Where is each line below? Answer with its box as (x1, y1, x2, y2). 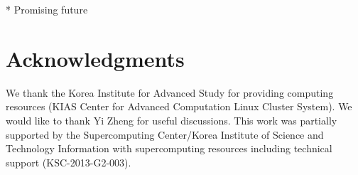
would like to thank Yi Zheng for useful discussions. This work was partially (6, 112, 337, 127)
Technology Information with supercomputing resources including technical (6, 141, 332, 156)
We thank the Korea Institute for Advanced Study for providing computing (6, 85, 334, 100)
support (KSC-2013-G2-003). (6, 154, 131, 169)
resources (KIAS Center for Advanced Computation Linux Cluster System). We (6, 99, 352, 114)
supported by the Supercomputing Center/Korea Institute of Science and (6, 127, 324, 142)
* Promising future (6, 2, 88, 16)
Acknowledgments (6, 43, 185, 73)
